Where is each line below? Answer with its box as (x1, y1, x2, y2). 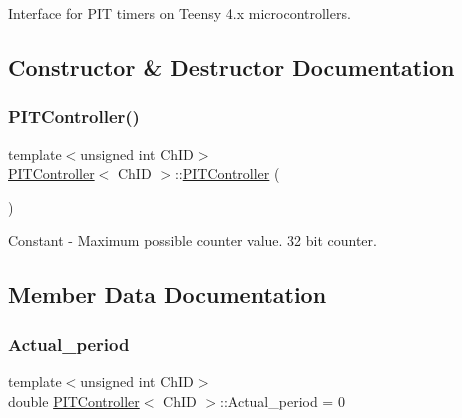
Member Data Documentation (8, 279, 327, 310)
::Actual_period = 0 (220, 390, 345, 411)
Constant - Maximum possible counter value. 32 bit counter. (8, 230, 377, 251)
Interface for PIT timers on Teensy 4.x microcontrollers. (8, 3, 351, 23)
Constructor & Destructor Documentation (8, 51, 455, 82)
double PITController (8, 390, 140, 411)
